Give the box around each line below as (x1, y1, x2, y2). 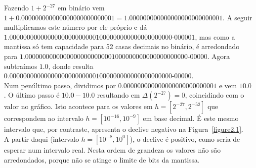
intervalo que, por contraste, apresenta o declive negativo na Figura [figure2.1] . (4, 124, 244, 134)
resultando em (97, 90, 140, 100)
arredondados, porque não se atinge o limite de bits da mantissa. (4, 154, 200, 165)
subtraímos (4, 60, 38, 71)
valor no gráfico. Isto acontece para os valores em (4, 101, 153, 112)
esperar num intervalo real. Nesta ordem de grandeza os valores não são (4, 144, 221, 155)
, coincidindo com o (185, 90, 244, 100)
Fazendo (4, 2, 29, 12)
